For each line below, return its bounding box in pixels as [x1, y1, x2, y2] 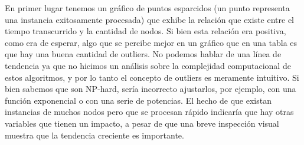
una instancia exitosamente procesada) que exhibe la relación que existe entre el [5, 13, 294, 25]
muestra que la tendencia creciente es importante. [5, 128, 184, 141]
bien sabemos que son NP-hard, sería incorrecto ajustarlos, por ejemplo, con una [5, 83, 296, 95]
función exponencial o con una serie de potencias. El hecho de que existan [5, 94, 272, 106]
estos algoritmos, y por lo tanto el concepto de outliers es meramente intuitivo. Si [5, 71, 299, 83]
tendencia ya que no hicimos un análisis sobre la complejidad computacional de [5, 59, 291, 71]
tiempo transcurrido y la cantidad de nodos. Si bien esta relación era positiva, [5, 25, 286, 37]
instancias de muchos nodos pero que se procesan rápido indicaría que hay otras [5, 106, 294, 118]
